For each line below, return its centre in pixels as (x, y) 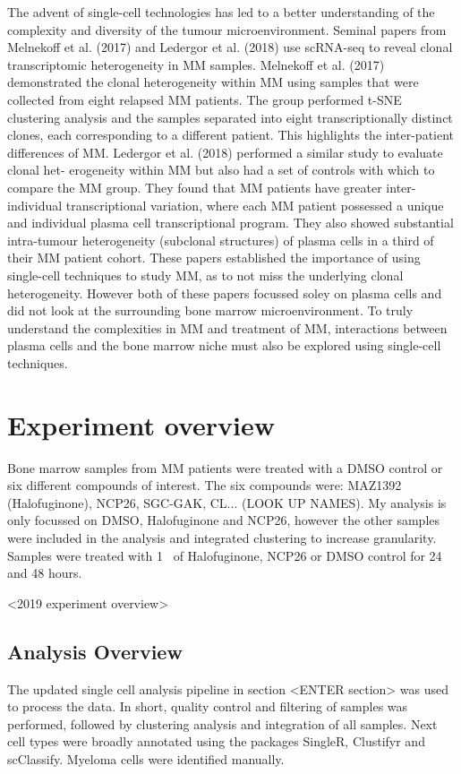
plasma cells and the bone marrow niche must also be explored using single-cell (224, 345)
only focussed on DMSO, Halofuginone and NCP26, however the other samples (224, 520)
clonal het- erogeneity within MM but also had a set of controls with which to (221, 170)
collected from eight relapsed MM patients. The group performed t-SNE (205, 99)
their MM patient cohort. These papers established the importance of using (214, 258)
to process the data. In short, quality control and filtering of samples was (208, 706)
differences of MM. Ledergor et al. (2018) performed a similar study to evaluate (225, 152)
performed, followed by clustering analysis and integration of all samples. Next (222, 723)
